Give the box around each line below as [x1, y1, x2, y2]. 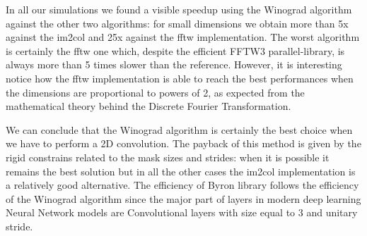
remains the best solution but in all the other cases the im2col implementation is [6, 163, 356, 178]
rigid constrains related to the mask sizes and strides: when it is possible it [6, 149, 330, 164]
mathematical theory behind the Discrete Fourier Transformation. [6, 99, 291, 113]
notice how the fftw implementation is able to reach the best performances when [6, 70, 354, 85]
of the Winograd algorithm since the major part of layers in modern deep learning [6, 191, 361, 206]
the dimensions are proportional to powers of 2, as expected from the [6, 85, 305, 99]
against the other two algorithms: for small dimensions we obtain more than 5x [6, 15, 349, 30]
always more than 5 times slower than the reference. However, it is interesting [6, 57, 342, 72]
